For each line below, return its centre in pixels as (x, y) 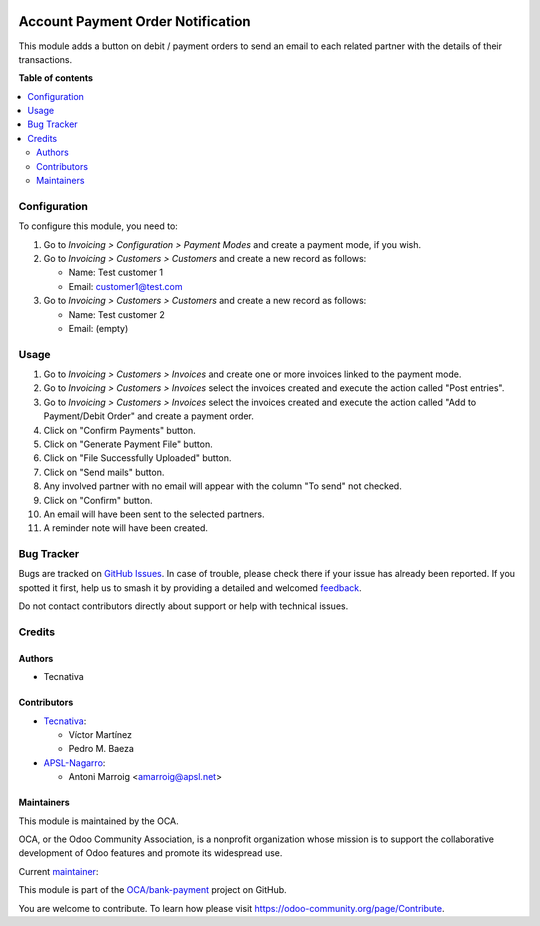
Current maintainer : (58, 871)
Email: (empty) (98, 328)
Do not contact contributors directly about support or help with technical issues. (183, 606)
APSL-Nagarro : (74, 762)
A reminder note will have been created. (126, 528)
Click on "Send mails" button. (104, 472)
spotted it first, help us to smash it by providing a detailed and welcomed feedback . (190, 587)
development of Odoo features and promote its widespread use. (150, 853)
